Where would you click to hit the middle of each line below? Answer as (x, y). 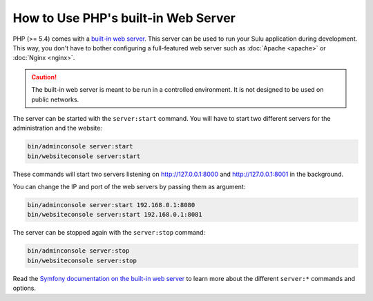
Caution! (44, 77)
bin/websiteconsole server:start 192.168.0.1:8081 (115, 215)
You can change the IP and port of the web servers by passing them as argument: (129, 187)
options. (25, 288)
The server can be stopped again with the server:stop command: (109, 233)
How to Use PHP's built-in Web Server (124, 18)
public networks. (55, 99)
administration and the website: (58, 128)
